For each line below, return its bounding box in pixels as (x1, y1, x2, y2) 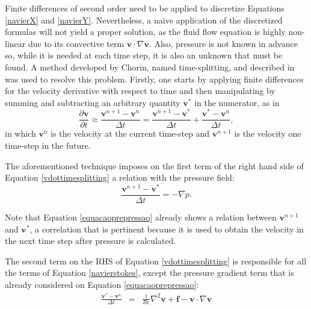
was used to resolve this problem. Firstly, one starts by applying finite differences (5, 72, 304, 85)
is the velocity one (234, 127, 301, 140)
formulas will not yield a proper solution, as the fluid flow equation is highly (5, 25, 286, 38)
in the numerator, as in (194, 96, 280, 108)
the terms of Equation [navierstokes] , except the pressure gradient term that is (5, 266, 294, 279)
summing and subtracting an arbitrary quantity (5, 96, 180, 108)
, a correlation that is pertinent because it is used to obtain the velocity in (29, 222, 304, 235)
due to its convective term (28, 37, 125, 49)
